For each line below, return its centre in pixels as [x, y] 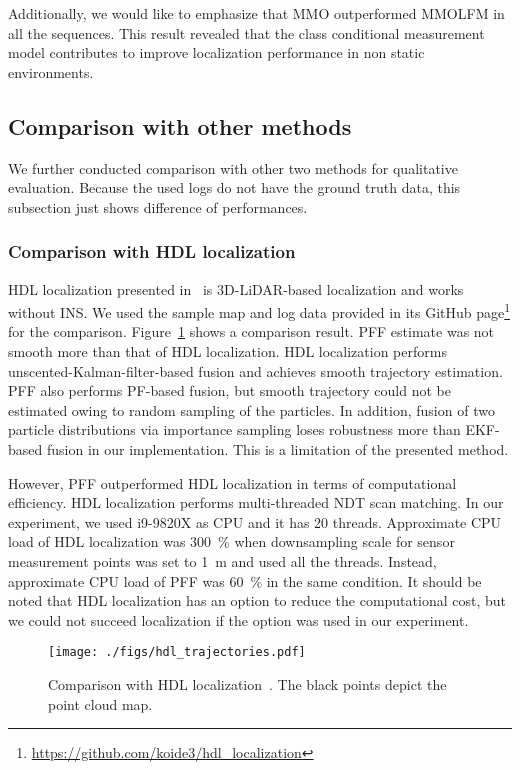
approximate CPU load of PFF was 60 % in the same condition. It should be [245, 580]
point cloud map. [100, 703]
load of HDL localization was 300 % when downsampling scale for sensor [231, 541]
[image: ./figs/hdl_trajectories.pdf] [177, 652]
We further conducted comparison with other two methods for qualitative [233, 167]
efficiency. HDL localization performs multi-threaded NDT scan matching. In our [256, 502]
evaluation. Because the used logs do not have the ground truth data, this [234, 187]
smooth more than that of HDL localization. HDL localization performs [227, 351]
